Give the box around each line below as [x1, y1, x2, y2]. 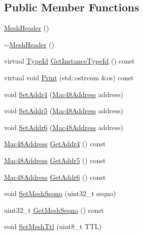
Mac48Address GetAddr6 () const [4, 171, 106, 182]
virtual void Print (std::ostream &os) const [4, 72, 134, 82]
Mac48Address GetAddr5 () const [4, 155, 106, 165]
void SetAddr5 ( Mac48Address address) [4, 105, 123, 116]
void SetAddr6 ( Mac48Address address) [4, 122, 123, 132]
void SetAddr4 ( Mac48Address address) [4, 89, 123, 99]
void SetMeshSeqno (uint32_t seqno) [4, 188, 116, 199]
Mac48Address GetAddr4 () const [4, 138, 106, 149]
